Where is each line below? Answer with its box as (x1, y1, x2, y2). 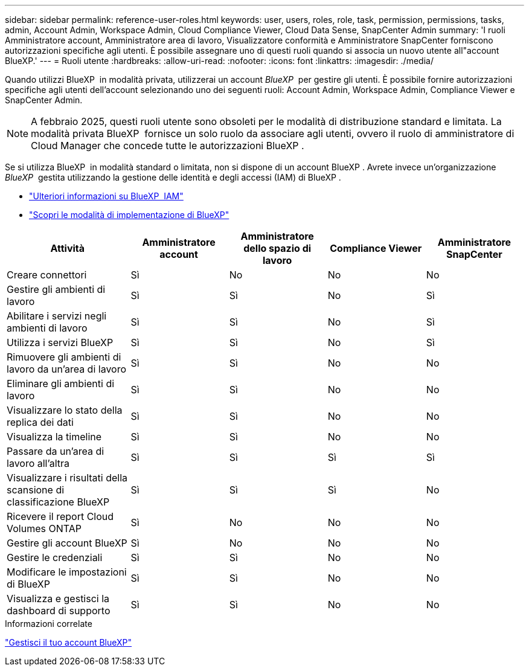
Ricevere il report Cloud (7, 510, 114, 522)
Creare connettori (7, 269, 87, 281)
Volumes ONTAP (7, 522, 82, 535)
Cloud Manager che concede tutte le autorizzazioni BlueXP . (31, 140, 304, 152)
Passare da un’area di (7, 445, 104, 457)
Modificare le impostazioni (7, 566, 127, 578)
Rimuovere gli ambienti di (7, 351, 121, 363)
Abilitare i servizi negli (7, 310, 107, 322)
